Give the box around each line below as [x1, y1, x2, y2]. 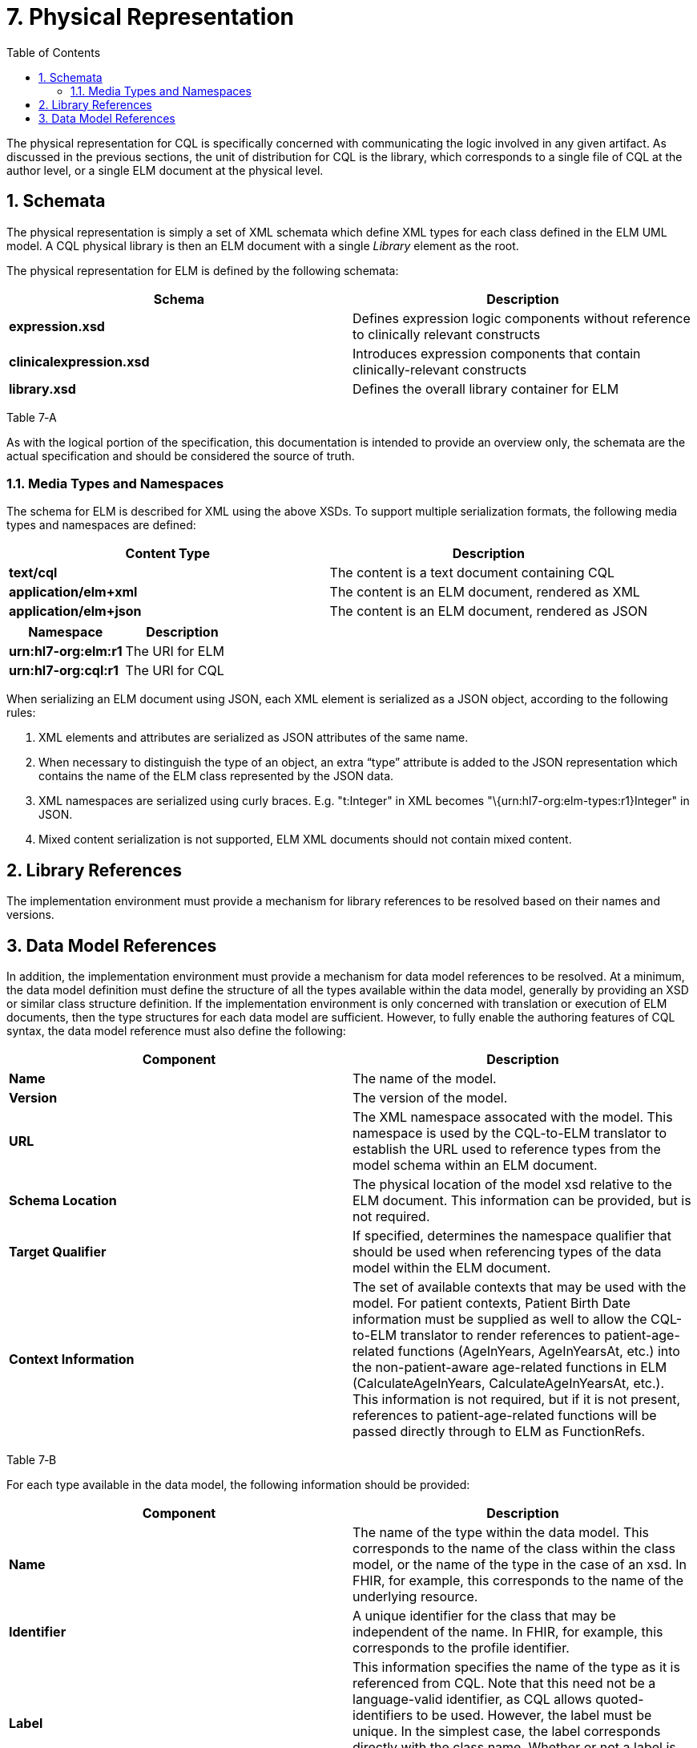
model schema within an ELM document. [353, 1157, 598, 1174]
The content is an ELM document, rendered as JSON [329, 603, 648, 620]
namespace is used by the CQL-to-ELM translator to [353, 1125, 667, 1142]
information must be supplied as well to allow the [353, 1311, 647, 1328]
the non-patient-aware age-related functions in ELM [353, 1359, 667, 1376]
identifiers [353, 1707, 413, 1724]
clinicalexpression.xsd [9, 353, 150, 370]
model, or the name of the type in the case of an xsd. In [353, 1556, 687, 1573]
